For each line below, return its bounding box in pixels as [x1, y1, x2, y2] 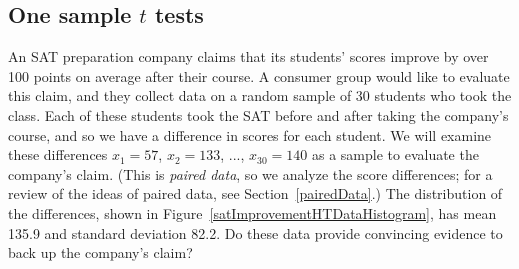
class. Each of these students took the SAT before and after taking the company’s [8, 104, 509, 125]
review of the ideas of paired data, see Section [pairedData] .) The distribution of [8, 183, 503, 204]
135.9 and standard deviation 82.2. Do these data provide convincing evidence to [8, 222, 503, 243]
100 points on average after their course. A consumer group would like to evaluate [8, 65, 510, 86]
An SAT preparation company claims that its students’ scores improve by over [8, 46, 489, 67]
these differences [8, 144, 108, 165]
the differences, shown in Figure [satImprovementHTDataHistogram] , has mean [8, 202, 497, 223]
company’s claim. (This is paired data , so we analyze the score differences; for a [8, 163, 493, 184]
